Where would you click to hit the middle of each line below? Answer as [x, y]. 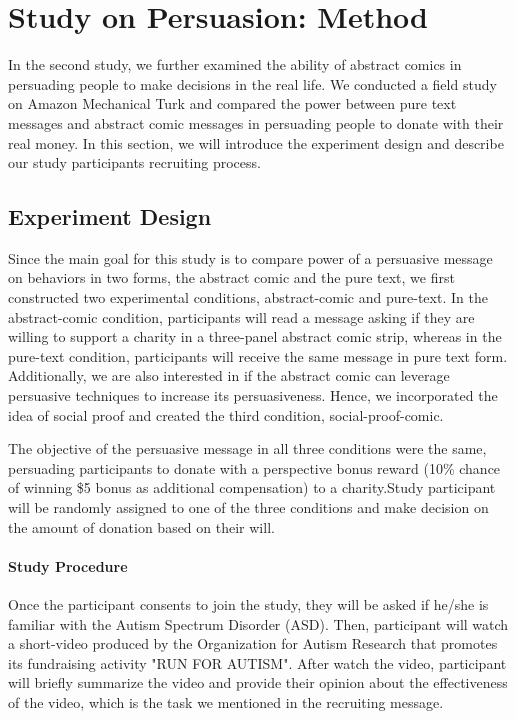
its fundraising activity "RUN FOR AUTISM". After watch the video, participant [257, 662]
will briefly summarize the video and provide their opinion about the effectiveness [258, 682]
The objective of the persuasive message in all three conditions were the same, [247, 448]
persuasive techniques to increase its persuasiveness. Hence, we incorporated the [253, 395]
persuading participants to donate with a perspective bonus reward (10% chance [254, 467]
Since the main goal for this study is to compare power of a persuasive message [250, 257]
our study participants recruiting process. [134, 162]
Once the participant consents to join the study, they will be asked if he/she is [248, 604]
